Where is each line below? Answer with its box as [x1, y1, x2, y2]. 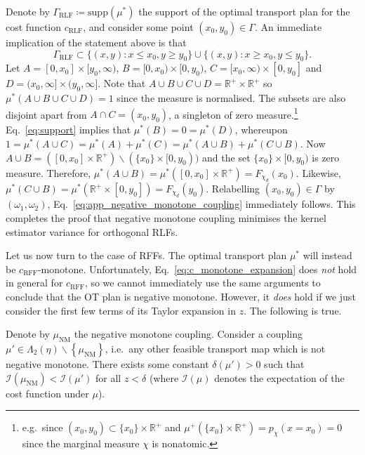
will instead [303, 248, 352, 263]
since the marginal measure [22, 435, 140, 450]
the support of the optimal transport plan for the [138, 4, 350, 18]
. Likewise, [296, 165, 341, 180]
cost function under [6, 385, 89, 400]
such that [264, 356, 305, 371]
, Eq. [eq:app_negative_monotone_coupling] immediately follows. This [47, 197, 356, 211]
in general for [6, 275, 63, 290]
